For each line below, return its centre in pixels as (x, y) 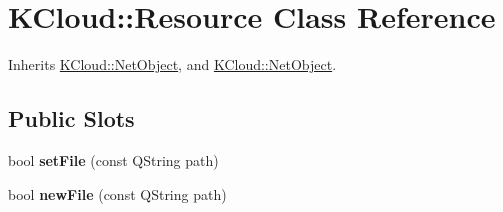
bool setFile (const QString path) (113, 159)
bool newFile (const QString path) (117, 193)
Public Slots (71, 118)
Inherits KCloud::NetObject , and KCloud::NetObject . (172, 64)
